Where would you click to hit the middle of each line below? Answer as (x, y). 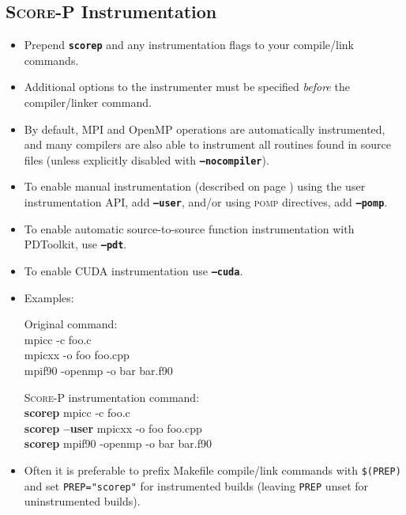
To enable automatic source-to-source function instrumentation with (189, 228)
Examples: (49, 297)
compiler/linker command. (88, 102)
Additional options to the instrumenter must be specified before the (187, 87)
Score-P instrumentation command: (112, 397)
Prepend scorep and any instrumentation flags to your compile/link (189, 45)
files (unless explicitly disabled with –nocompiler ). (147, 159)
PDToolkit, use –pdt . (75, 244)
